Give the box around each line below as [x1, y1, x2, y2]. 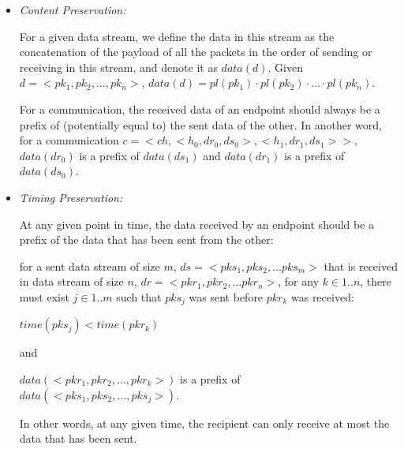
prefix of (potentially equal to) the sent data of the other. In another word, [19, 116, 382, 133]
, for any [278, 273, 320, 290]
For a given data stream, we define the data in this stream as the [19, 28, 335, 44]
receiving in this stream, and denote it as [19, 58, 218, 75]
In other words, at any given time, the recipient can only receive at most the [19, 414, 390, 431]
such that [116, 288, 162, 305]
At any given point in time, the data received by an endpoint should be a [19, 215, 375, 232]
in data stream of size [19, 273, 124, 290]
